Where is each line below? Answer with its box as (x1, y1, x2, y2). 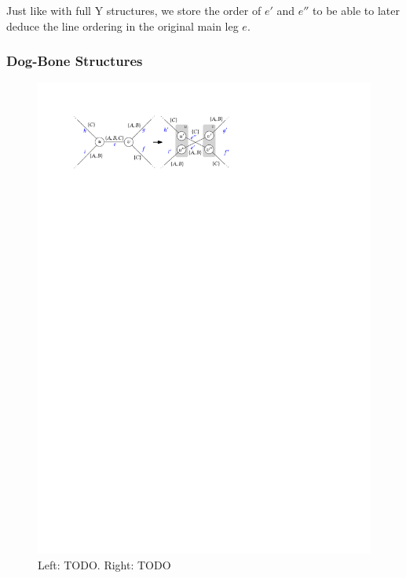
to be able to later (313, 2, 400, 18)
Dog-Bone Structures (6, 51, 143, 71)
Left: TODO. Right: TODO (38, 556, 171, 573)
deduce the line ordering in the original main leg (6, 17, 239, 34)
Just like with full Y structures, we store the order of (6, 2, 262, 18)
